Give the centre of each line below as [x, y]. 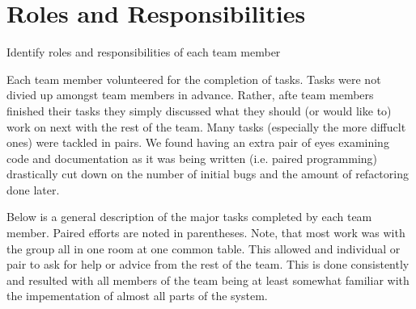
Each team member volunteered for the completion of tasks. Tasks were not [194, 79]
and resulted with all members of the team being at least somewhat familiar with [208, 280]
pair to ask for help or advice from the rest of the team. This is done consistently [208, 264]
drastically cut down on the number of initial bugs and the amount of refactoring [208, 174]
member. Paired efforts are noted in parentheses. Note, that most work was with [206, 233]
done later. [33, 189]
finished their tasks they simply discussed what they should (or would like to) [199, 110]
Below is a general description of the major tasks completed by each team [189, 217]
